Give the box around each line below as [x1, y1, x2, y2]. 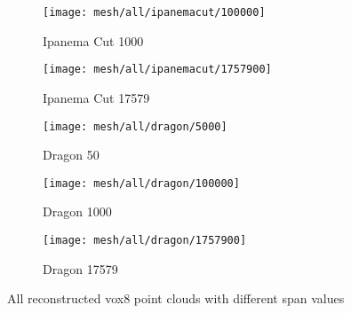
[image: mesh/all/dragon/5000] [43, 120, 227, 133]
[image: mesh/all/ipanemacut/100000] [43, 6, 266, 19]
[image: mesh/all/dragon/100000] [43, 176, 240, 190]
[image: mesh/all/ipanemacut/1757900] [43, 63, 272, 76]
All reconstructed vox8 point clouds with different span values [7, 289, 345, 308]
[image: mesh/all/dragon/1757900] [43, 234, 247, 246]
